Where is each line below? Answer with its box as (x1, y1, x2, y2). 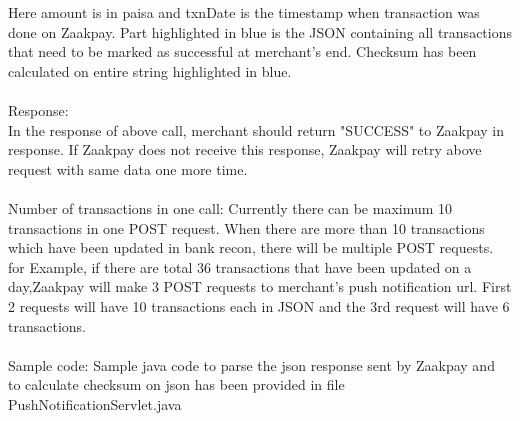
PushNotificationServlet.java (8, 393, 182, 414)
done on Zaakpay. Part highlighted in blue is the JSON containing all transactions (8, 21, 512, 42)
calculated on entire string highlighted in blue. (8, 60, 292, 81)
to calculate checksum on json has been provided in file (8, 374, 345, 395)
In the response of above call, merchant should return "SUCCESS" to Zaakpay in (8, 119, 505, 140)
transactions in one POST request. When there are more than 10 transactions (8, 217, 485, 238)
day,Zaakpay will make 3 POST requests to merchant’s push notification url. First (8, 276, 512, 297)
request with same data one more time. (8, 158, 248, 179)
